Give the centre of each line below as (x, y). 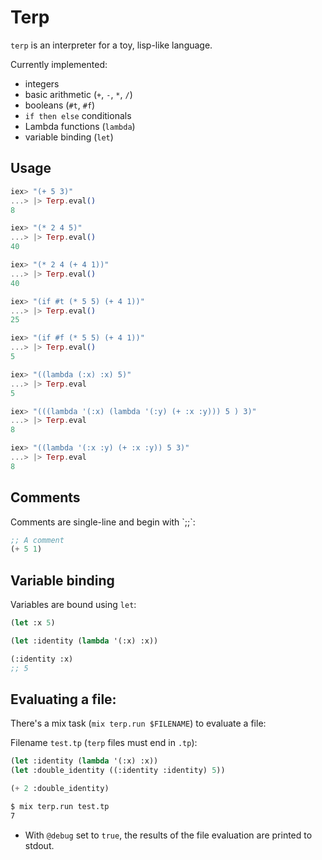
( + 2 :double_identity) (60, 789)
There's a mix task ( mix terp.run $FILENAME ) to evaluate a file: (138, 723)
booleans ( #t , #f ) (60, 105)
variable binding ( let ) (69, 137)
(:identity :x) (42, 659)
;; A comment (37, 540)
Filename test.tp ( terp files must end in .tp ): (104, 743)
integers (42, 83)
